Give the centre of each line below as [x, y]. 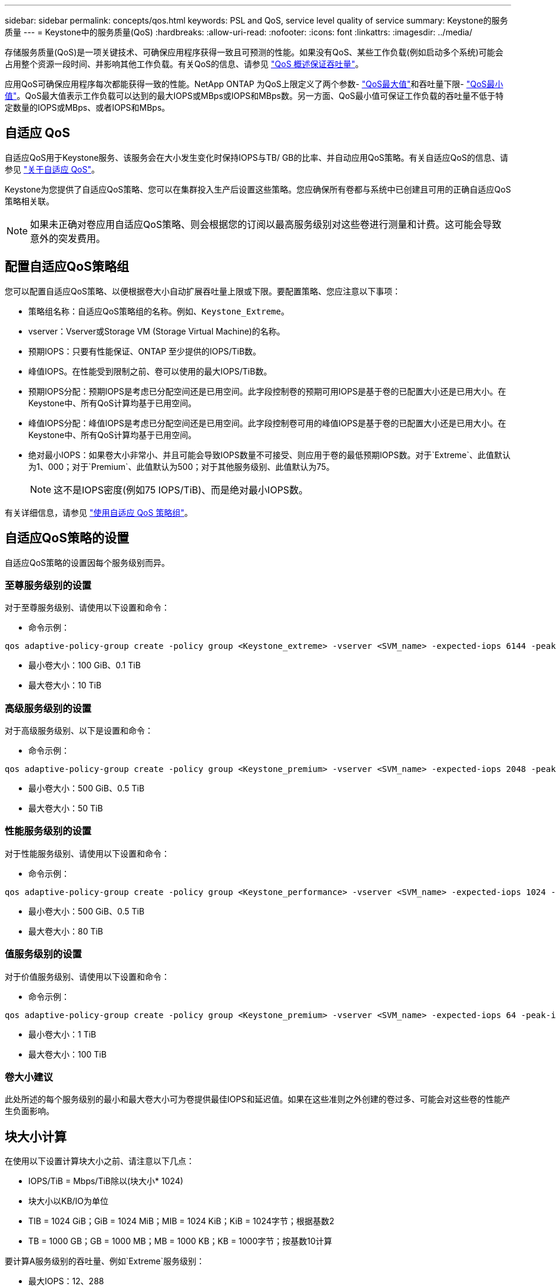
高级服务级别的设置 [48, 708]
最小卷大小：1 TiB [62, 1034]
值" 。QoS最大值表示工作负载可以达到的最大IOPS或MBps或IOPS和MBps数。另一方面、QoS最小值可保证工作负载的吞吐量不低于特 [254, 96]
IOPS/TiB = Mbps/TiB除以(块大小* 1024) [106, 1181]
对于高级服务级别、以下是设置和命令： [79, 731]
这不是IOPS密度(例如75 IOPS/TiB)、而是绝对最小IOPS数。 [181, 490]
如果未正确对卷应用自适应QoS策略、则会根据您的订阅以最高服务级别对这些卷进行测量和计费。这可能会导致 [266, 224]
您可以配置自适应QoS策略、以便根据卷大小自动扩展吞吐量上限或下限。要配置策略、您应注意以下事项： [203, 291]
